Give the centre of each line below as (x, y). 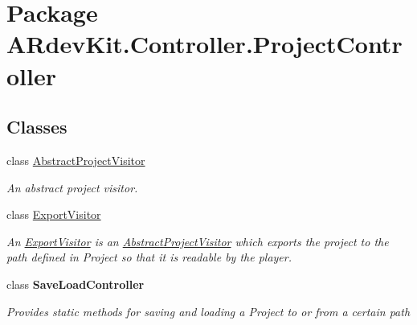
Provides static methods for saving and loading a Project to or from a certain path (208, 311)
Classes (37, 127)
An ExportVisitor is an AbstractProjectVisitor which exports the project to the (198, 241)
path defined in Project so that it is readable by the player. (149, 257)
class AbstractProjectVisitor (76, 160)
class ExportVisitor (54, 214)
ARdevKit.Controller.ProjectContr (204, 44)
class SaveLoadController (76, 284)
